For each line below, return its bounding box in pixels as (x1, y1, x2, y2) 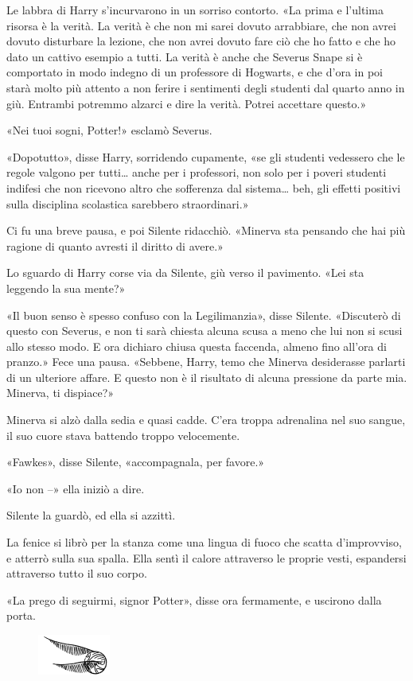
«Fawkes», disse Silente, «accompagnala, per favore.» (6, 453, 265, 470)
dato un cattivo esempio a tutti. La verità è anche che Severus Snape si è (6, 48, 363, 64)
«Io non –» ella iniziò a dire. (6, 480, 145, 496)
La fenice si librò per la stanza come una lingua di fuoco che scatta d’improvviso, (6, 534, 402, 551)
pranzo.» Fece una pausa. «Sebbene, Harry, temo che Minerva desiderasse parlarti (6, 353, 406, 370)
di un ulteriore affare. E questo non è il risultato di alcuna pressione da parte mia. (6, 368, 407, 385)
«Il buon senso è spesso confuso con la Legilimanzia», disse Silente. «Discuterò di (6, 306, 401, 323)
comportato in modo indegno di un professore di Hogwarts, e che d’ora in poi (6, 64, 383, 80)
